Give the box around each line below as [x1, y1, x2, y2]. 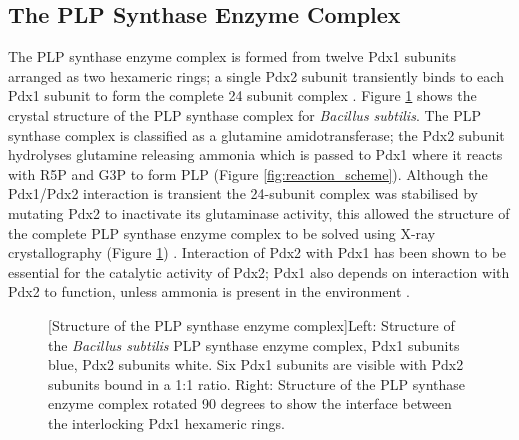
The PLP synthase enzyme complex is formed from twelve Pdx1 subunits [8, 46, 457, 67]
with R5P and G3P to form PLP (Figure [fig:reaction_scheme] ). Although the [8, 163, 488, 184]
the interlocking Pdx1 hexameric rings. [48, 412, 285, 433]
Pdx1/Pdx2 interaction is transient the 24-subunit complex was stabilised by [8, 183, 478, 204]
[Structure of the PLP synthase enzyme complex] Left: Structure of [48, 314, 455, 335]
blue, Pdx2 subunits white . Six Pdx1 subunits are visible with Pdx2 [48, 354, 464, 375]
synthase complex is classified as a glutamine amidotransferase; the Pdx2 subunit [8, 124, 505, 145]
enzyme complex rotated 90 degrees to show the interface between [48, 393, 452, 414]
